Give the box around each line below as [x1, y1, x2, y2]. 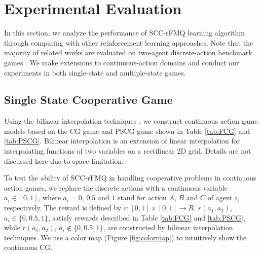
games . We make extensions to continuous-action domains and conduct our [4, 57, 239, 67]
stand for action [117, 192, 167, 203]
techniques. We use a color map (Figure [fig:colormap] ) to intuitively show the [4, 232, 247, 242]
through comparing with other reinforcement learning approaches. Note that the [4, 37, 253, 48]
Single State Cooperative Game [4, 92, 173, 107]
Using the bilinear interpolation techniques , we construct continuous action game [4, 116, 258, 126]
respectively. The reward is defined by [4, 202, 122, 213]
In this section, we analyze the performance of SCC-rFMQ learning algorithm [4, 27, 245, 38]
